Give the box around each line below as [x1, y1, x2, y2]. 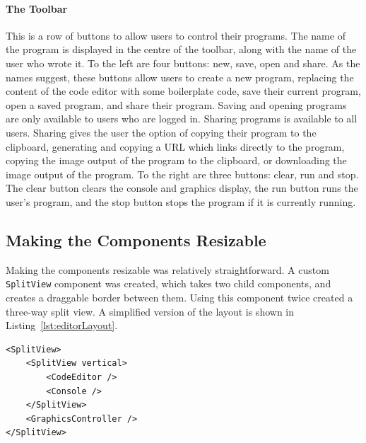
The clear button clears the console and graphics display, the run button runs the [6, 180, 358, 195]
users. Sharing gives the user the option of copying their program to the [6, 125, 317, 139]
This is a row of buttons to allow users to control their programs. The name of [6, 28, 346, 42]
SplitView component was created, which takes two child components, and [6, 276, 331, 291]
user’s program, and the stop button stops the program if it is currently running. [6, 194, 356, 209]
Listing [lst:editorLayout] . [6, 318, 118, 333]
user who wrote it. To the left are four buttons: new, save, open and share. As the [6, 55, 360, 70]
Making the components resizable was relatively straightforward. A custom [6, 262, 329, 277]
